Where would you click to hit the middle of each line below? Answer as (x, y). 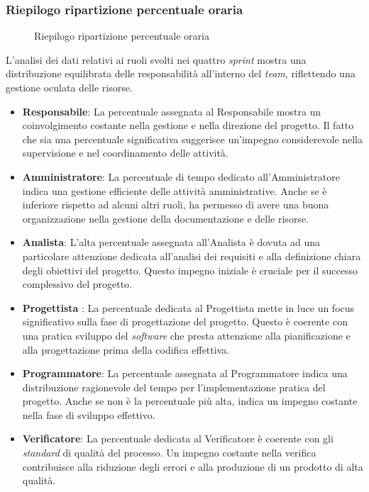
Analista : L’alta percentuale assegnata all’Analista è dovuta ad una (171, 242)
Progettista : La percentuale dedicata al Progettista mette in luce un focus (188, 307)
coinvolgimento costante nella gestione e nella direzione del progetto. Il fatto (188, 125)
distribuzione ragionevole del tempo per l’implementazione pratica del (174, 387)
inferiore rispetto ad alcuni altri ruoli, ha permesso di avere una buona (176, 205)
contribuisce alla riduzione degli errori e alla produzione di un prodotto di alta (193, 466)
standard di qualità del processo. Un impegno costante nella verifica (169, 453)
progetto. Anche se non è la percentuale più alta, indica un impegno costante (190, 401)
